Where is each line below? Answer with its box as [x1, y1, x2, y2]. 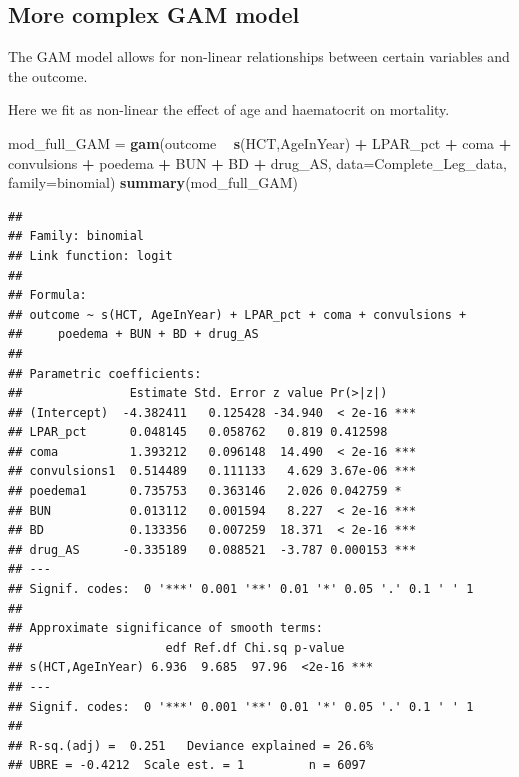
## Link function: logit [8, 248, 173, 263]
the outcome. [8, 65, 88, 86]
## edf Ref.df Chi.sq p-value [8, 640, 345, 655]
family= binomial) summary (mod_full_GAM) [8, 172, 299, 193]
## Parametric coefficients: [8, 366, 202, 381]
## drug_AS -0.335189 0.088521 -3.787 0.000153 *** [8, 542, 417, 557]
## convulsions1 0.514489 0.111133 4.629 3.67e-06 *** [8, 464, 417, 479]
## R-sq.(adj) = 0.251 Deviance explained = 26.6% [8, 738, 374, 753]
